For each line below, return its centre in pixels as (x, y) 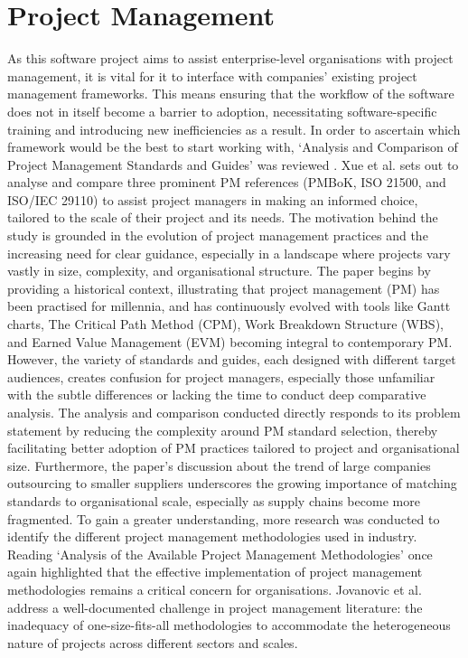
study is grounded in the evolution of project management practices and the (218, 235)
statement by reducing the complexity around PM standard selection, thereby (223, 430)
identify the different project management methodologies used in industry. (212, 536)
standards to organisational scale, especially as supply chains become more (214, 500)
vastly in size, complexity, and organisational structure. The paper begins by (219, 271)
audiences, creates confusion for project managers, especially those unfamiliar (221, 376)
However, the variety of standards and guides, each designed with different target (232, 359)
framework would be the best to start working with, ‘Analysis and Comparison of (233, 147)
